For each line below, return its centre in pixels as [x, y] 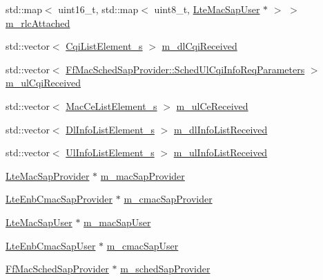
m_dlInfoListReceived [221, 129]
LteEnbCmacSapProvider [59, 199]
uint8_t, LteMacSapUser [207, 9]
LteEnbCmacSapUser [51, 245]
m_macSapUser [117, 222]
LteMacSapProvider [48, 175]
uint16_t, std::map [98, 9]
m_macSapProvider [143, 175]
